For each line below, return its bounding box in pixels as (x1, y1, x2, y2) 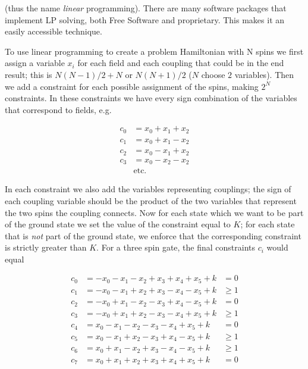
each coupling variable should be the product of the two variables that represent (5, 194, 297, 207)
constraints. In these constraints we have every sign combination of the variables (5, 92, 297, 104)
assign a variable (5, 57, 65, 69)
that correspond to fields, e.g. (5, 103, 112, 115)
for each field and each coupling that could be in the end (77, 57, 284, 69)
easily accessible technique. (5, 25, 102, 37)
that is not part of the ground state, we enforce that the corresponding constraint (5, 229, 301, 242)
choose (201, 68, 225, 80)
